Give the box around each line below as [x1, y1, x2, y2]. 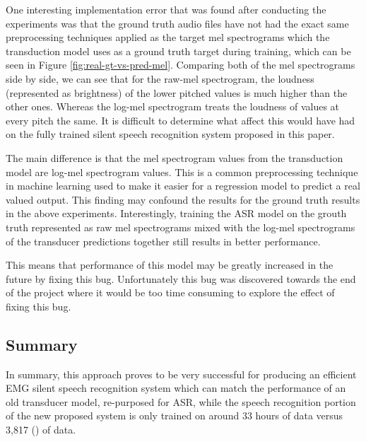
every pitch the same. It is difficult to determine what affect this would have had [6, 112, 355, 127]
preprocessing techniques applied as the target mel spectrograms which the [6, 30, 330, 45]
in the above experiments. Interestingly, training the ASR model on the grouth [6, 206, 347, 221]
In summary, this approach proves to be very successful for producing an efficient [6, 366, 357, 381]
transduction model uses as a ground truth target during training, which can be [6, 43, 351, 58]
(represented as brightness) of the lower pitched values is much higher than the [6, 85, 348, 100]
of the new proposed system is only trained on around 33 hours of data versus [6, 408, 343, 423]
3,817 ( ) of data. [6, 422, 76, 437]
